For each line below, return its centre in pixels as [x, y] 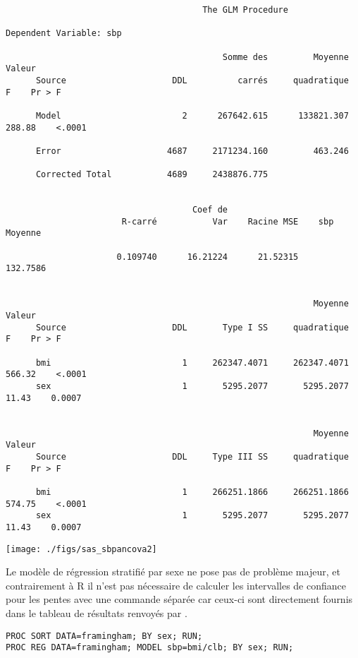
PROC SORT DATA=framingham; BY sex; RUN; [104, 636]
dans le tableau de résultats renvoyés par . [97, 612]
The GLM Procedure [245, 10]
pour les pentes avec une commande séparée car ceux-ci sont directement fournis [179, 599]
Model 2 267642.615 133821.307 [192, 115]
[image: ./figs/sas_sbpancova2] [81, 549]
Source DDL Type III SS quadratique [192, 456]
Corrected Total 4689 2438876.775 [152, 175]
